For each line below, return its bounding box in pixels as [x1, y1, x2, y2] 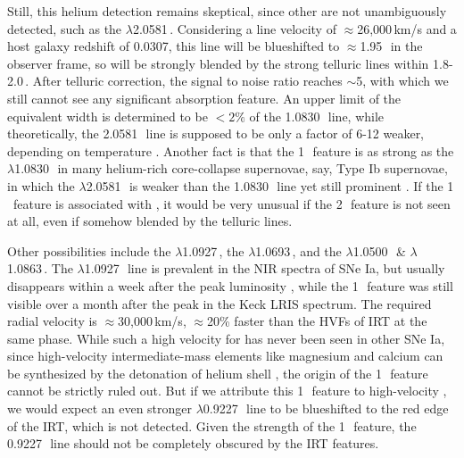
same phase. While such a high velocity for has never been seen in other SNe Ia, [7, 329, 445, 347]
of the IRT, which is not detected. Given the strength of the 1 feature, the [7, 416, 417, 435]
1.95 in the [360, 37, 423, 55]
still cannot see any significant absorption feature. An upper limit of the [7, 88, 402, 107]
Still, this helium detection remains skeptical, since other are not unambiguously [7, 2, 447, 20]
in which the [7, 176, 75, 195]
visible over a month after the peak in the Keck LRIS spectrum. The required [7, 294, 432, 312]
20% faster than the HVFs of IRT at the [207, 312, 427, 330]
